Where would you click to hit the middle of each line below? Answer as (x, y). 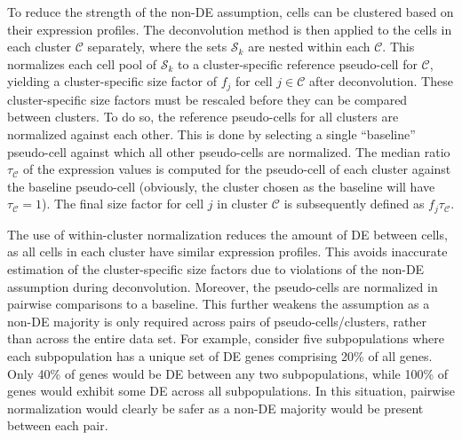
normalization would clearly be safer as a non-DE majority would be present (215, 408)
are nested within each (309, 47)
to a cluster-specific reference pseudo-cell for (298, 63)
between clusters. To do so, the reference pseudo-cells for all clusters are (203, 117)
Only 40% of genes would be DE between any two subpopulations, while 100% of (228, 373)
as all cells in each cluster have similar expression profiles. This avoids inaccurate (227, 251)
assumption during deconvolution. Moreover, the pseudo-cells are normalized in (223, 286)
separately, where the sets (157, 47)
